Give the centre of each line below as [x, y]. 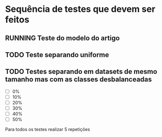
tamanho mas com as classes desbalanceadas [79, 80]
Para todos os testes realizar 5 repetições [48, 130]
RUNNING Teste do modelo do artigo [62, 38]
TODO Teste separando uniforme [57, 55]
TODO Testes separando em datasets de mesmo [81, 72]
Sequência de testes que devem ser [80, 9]
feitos [17, 20]
